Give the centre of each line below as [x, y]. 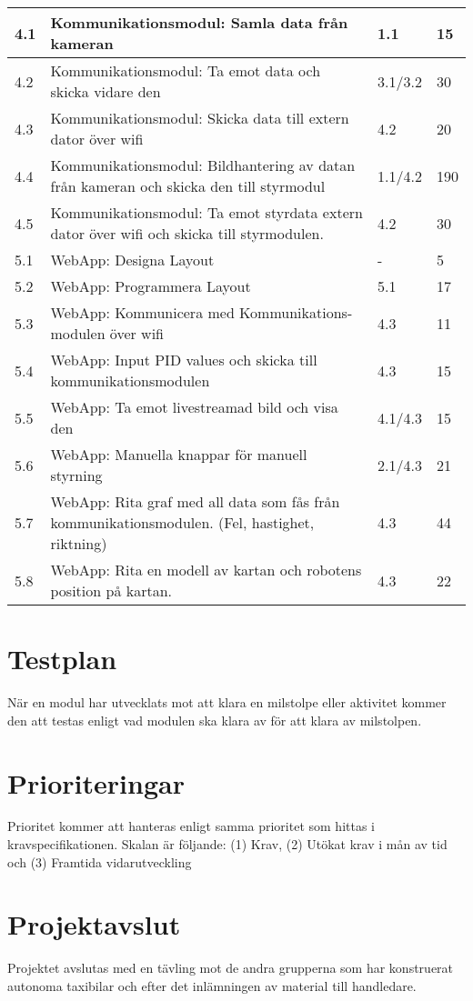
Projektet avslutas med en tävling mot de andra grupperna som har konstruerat [231, 968]
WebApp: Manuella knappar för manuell [179, 454]
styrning [76, 475]
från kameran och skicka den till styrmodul [188, 186]
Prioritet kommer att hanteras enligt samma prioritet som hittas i [191, 826]
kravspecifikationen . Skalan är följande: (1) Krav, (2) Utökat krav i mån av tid [227, 844]
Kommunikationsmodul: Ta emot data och [186, 70]
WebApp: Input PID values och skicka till [184, 360]
